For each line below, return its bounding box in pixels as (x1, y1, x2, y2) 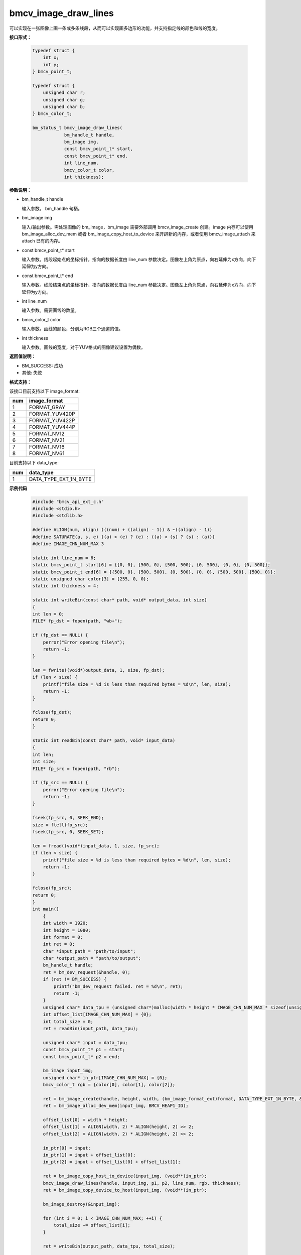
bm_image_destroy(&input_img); (43, 1201, 120, 1207)
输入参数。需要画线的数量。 (22, 307, 79, 313)
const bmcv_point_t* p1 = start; (43, 1047, 125, 1053)
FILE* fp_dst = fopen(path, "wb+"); (32, 618, 123, 624)
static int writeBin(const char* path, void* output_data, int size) (32, 597, 207, 603)
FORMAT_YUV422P (29, 417, 75, 424)
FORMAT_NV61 (29, 450, 65, 457)
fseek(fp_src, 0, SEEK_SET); (32, 829, 104, 835)
